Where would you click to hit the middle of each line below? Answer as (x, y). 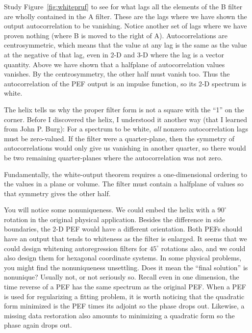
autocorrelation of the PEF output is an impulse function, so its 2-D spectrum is (125, 83)
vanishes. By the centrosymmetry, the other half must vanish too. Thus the (117, 74)
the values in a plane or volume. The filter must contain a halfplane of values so (124, 184)
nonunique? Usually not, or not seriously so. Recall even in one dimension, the (122, 277)
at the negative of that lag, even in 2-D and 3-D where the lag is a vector (114, 54)
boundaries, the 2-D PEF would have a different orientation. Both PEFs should (123, 229)
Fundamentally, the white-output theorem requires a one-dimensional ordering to (126, 174)
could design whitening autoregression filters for (76, 248)
